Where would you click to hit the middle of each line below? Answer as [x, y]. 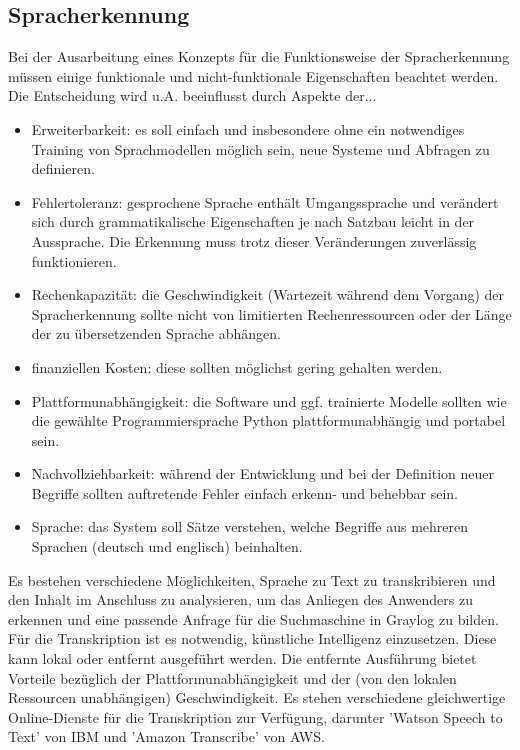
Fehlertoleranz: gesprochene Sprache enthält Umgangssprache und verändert [265, 201]
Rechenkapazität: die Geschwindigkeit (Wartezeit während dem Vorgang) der [268, 294]
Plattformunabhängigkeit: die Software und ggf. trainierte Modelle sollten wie [269, 400]
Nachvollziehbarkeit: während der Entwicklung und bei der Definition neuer [263, 473]
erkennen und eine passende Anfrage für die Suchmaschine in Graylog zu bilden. [253, 618]
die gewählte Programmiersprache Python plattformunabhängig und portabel [268, 420]
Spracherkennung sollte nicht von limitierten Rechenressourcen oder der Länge [271, 313]
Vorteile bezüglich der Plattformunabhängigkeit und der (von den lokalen [232, 677]
